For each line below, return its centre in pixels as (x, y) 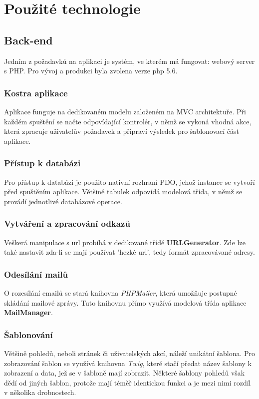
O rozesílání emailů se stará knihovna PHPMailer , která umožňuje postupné (121, 292)
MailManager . (28, 312)
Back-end (28, 40)
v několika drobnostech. (40, 392)
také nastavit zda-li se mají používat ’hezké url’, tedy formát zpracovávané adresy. (129, 252)
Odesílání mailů (36, 274)
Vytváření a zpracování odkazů (67, 223)
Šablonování (28, 334)
